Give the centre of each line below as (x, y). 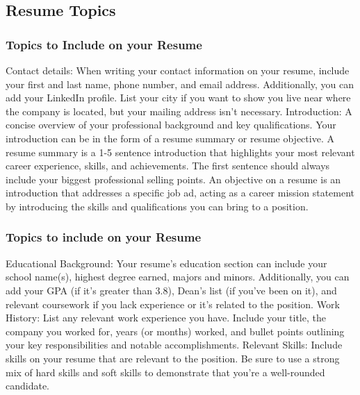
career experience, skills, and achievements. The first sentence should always (168, 166)
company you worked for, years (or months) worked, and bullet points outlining (175, 331)
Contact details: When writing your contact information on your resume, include (178, 70)
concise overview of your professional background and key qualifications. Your (171, 125)
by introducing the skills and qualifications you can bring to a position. (157, 206)
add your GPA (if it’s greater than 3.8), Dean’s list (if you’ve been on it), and (171, 290)
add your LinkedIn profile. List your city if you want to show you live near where (178, 98)
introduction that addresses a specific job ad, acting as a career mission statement (180, 193)
